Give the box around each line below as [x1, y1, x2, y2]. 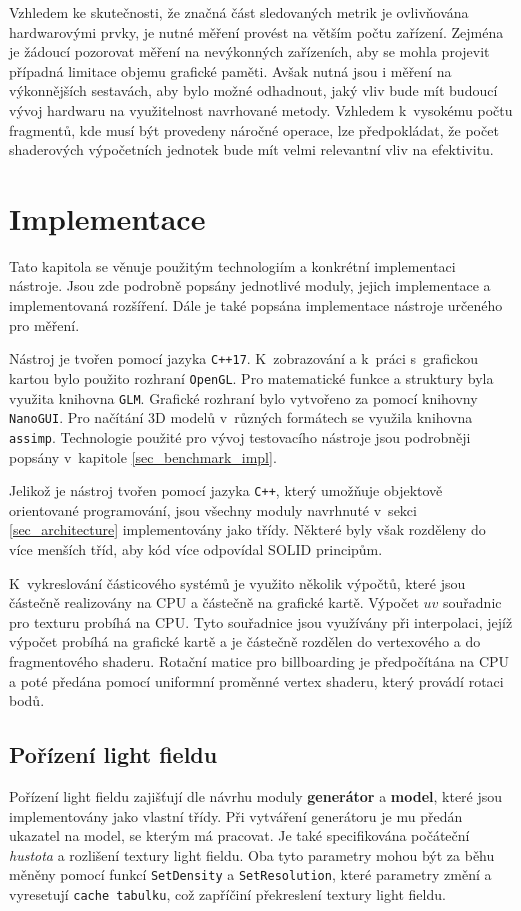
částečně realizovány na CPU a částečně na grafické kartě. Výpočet [9, 592, 419, 613]
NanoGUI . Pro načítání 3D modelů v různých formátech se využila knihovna [9, 407, 473, 428]
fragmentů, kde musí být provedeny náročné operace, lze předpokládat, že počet [9, 119, 499, 140]
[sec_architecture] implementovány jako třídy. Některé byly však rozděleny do [9, 519, 486, 540]
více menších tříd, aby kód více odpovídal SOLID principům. [9, 538, 383, 559]
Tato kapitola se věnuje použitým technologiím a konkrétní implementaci [9, 255, 456, 276]
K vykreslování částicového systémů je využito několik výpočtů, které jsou [9, 572, 466, 593]
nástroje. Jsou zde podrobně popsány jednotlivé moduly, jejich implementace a [9, 275, 491, 296]
